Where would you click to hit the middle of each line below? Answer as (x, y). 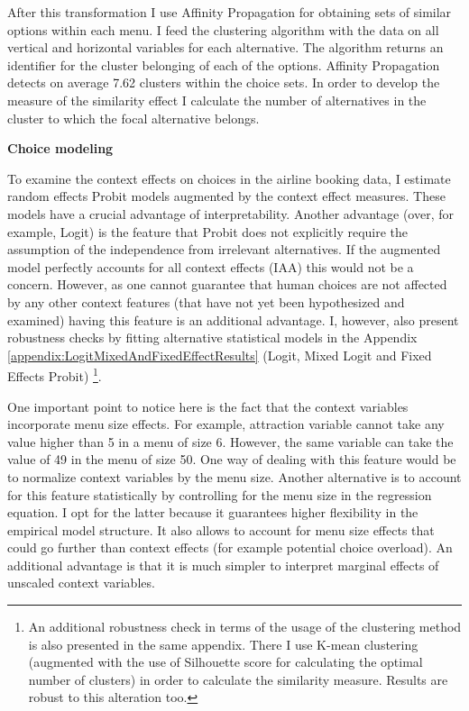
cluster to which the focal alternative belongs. (133, 118)
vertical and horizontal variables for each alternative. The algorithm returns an (225, 47)
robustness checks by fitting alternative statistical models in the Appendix (212, 337)
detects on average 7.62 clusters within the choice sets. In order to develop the (224, 82)
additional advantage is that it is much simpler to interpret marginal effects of (223, 565)
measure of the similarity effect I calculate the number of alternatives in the (217, 100)
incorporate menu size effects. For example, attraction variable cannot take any (226, 424)
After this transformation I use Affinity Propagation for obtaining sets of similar (230, 12)
